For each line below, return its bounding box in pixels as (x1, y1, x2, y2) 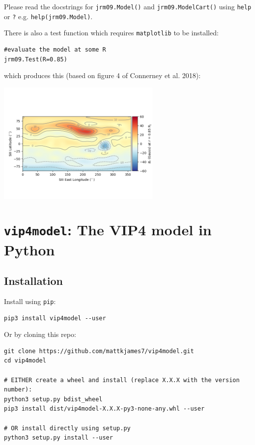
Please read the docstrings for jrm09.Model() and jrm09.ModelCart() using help (4, 1, 252, 11)
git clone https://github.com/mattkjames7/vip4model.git (4, 347, 194, 355)
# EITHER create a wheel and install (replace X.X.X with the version (4, 376, 240, 384)
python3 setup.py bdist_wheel (4, 395, 103, 403)
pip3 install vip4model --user (4, 314, 106, 322)
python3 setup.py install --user (4, 434, 113, 442)
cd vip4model (4, 357, 46, 364)
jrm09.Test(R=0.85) (4, 56, 67, 63)
